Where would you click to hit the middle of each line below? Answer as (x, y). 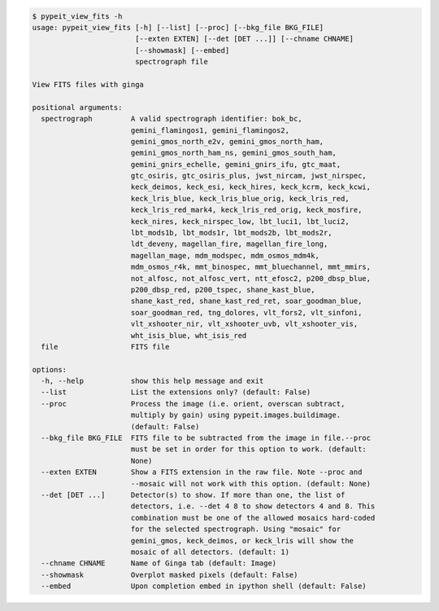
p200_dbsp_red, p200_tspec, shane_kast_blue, (223, 290)
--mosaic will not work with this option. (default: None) (251, 484)
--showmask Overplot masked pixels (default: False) (170, 575)
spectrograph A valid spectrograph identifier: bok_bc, (172, 119)
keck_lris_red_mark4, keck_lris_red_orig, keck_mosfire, (246, 210)
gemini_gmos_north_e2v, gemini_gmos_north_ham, (227, 141)
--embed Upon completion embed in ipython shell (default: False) (204, 586)
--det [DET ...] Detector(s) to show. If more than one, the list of (193, 495)
